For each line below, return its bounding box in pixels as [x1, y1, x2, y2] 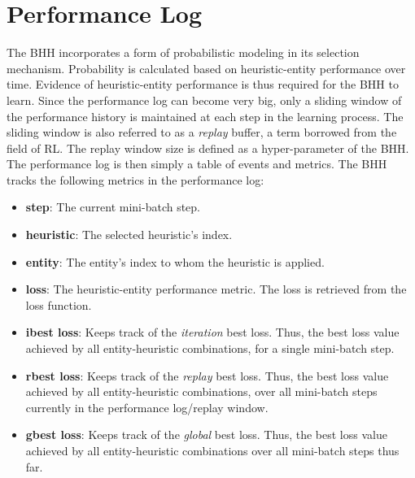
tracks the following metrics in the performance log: [7, 171, 264, 188]
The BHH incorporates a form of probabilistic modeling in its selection [7, 44, 360, 61]
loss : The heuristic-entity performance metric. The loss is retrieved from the [25, 280, 407, 298]
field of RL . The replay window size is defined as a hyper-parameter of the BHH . [7, 139, 409, 156]
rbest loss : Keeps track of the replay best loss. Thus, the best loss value [25, 367, 389, 384]
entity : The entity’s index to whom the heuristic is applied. [25, 253, 325, 270]
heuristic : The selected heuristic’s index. [25, 226, 233, 243]
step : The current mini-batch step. [25, 198, 201, 215]
